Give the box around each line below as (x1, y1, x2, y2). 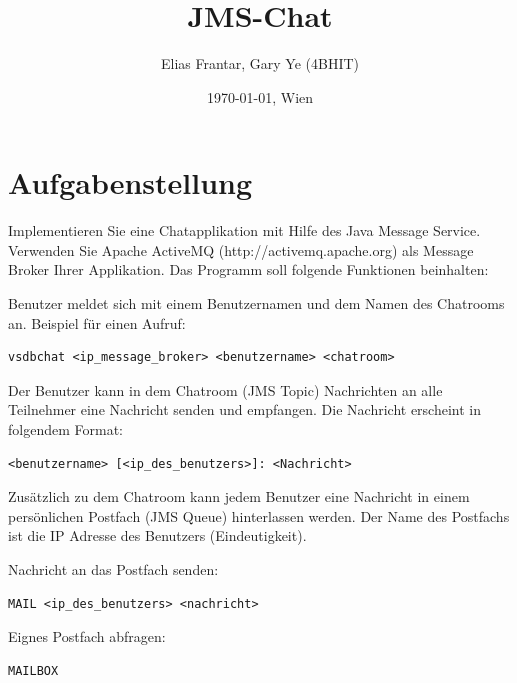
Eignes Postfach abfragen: (8, 626, 166, 647)
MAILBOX (8, 663, 59, 678)
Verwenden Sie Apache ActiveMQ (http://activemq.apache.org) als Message (8, 239, 474, 260)
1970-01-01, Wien (206, 86, 314, 107)
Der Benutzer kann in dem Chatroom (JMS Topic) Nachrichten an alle (8, 379, 443, 400)
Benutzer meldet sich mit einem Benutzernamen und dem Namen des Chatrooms (8, 293, 505, 314)
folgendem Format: (8, 419, 123, 439)
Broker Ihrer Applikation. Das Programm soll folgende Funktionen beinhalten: (8, 259, 489, 280)
